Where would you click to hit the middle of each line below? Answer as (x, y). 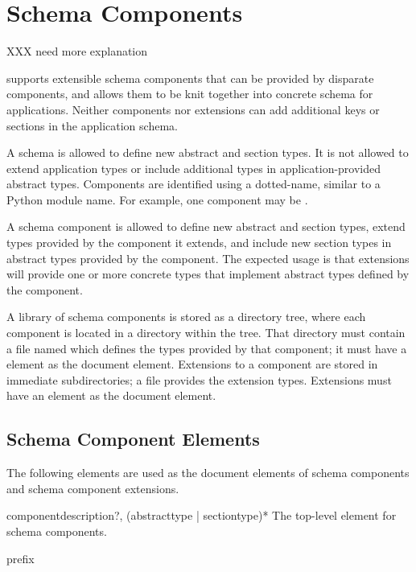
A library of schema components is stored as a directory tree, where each (186, 317)
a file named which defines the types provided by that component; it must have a (207, 348)
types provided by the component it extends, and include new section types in (199, 243)
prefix (21, 558)
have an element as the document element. (111, 395)
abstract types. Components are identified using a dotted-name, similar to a (194, 184)
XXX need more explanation (77, 51)
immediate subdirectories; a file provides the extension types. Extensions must (199, 379)
